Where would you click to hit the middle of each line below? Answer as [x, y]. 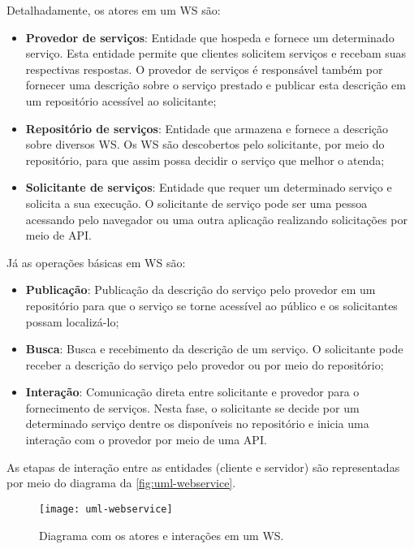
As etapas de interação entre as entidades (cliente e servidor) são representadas [203, 467]
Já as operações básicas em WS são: [96, 262]
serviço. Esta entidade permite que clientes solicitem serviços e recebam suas [216, 53]
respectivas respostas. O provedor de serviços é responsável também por [204, 69]
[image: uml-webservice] [106, 509]
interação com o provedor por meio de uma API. [146, 440]
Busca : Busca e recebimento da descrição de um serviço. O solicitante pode [214, 349]
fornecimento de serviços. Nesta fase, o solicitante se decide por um [192, 407]
